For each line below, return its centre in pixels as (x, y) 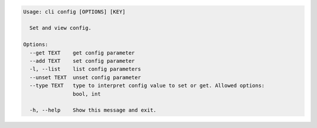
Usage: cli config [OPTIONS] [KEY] (74, 11)
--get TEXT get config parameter (82, 53)
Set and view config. (61, 28)
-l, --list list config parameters (85, 69)
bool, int (87, 94)
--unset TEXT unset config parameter (85, 77)
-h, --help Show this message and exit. (93, 110)
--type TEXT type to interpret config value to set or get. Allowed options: (147, 86)
